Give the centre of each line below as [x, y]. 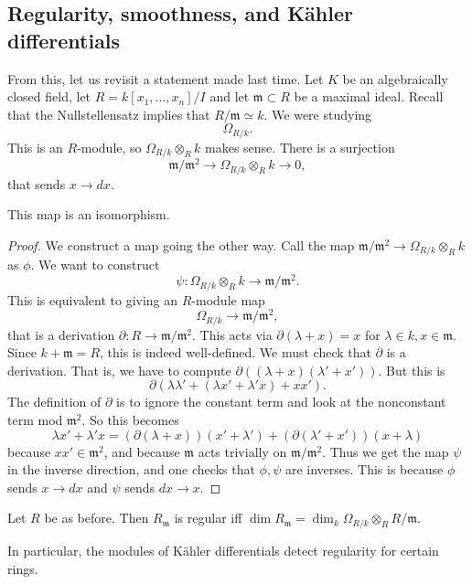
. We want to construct [95, 265]
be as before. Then [97, 518]
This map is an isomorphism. [89, 214]
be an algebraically [395, 78]
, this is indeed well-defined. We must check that [236, 352]
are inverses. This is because [364, 469]
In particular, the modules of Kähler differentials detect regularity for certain [223, 550]
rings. [23, 568]
